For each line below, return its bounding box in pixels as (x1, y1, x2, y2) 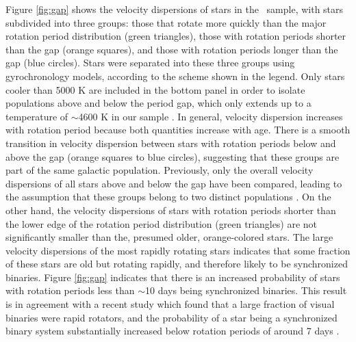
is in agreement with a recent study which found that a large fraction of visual (5, 297, 335, 311)
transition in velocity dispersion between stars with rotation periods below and (5, 135, 336, 150)
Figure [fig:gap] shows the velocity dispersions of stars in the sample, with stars (5, 2, 344, 16)
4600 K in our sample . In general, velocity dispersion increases (78, 109, 343, 123)
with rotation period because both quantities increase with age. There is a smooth (5, 122, 351, 137)
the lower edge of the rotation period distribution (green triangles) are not (5, 216, 318, 231)
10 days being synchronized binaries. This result (145, 283, 347, 298)
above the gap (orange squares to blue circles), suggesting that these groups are (5, 149, 340, 163)
